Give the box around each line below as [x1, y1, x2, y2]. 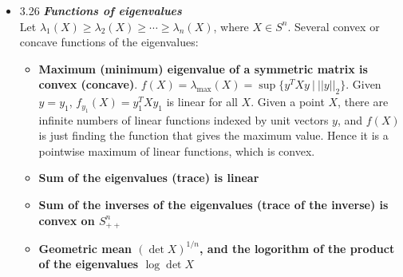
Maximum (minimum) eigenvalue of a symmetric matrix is [38, 60, 368, 77]
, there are [338, 93, 389, 110]
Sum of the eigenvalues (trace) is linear [38, 169, 259, 186]
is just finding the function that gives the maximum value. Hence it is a [38, 127, 389, 144]
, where [213, 18, 249, 34]
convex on [38, 212, 95, 228]
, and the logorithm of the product [200, 239, 395, 256]
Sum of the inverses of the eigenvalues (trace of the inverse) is [38, 196, 389, 212]
